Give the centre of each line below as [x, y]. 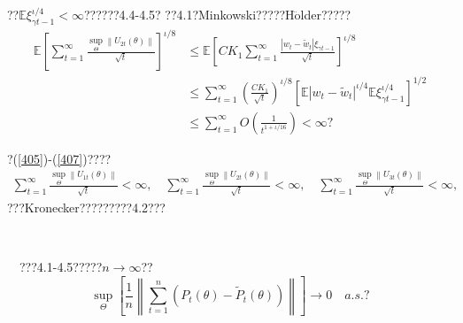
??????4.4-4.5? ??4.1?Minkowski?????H [189, 14]
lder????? [326, 14]
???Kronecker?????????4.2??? [86, 208]
